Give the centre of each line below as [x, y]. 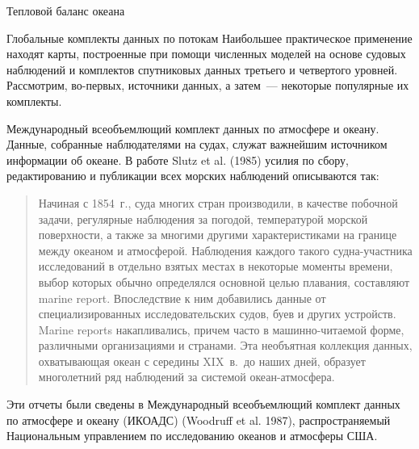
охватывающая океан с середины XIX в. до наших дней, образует [202, 361]
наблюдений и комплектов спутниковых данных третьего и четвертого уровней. [202, 69]
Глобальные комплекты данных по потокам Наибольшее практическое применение [209, 38]
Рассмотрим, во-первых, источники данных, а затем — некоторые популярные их [208, 85]
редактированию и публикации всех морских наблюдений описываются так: [193, 176]
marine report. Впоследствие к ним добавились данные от [182, 298]
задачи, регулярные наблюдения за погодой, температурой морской [203, 218]
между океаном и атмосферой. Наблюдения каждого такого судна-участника [225, 250]
